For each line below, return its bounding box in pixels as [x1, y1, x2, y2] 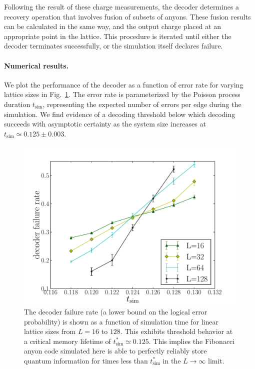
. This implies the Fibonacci [148, 335, 235, 346]
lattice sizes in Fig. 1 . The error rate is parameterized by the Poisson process [4, 89, 240, 99]
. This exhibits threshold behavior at [120, 326, 233, 336]
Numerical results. [4, 60, 69, 70]
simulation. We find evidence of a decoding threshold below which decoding [4, 108, 235, 119]
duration [4, 98, 30, 109]
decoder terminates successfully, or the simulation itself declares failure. [4, 40, 223, 51]
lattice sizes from [24, 326, 76, 336]
